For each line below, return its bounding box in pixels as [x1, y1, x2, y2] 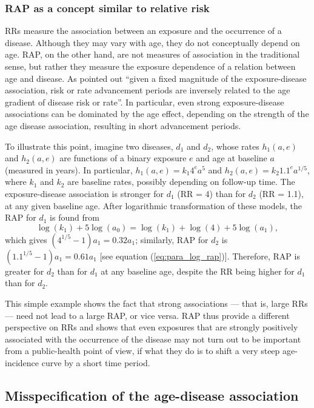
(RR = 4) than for [177, 187, 246, 199]
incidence [5, 356, 39, 369]
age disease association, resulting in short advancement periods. [5, 119, 241, 132]
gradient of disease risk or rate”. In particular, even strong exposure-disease [5, 95, 284, 108]
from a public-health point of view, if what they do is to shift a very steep [5, 344, 280, 357]
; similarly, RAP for [135, 233, 209, 246]
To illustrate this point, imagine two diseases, [5, 139, 173, 152]
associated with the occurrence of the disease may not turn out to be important [5, 332, 301, 345]
